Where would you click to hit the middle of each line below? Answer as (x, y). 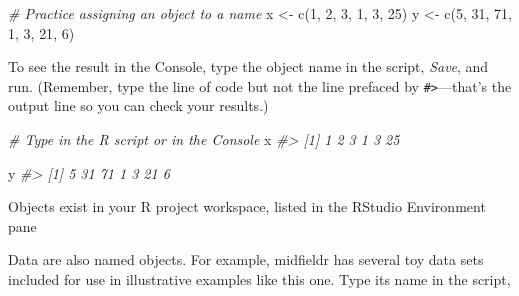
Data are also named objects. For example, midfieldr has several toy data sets (246, 259)
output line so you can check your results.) (138, 105)
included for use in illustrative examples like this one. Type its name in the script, (259, 279)
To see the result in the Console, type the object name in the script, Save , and (248, 66)
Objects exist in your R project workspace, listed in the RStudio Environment (247, 206)
